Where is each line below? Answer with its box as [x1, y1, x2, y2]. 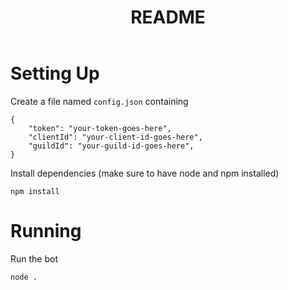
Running [10, 220, 82, 243]
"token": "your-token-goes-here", [28, 123, 172, 133]
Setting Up [10, 62, 100, 85]
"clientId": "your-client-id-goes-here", [28, 132, 203, 142]
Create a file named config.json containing [10, 95, 189, 107]
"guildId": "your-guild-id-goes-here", [28, 141, 195, 151]
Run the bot [10, 252, 59, 265]
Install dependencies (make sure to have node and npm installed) [10, 167, 280, 179]
